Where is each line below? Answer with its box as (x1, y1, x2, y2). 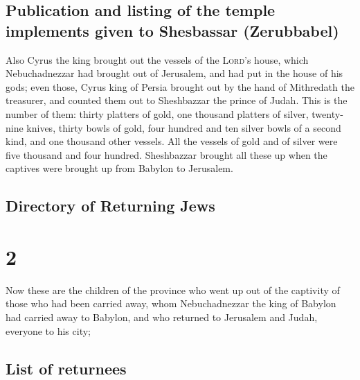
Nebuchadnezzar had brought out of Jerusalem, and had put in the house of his (6, 66, 343, 80)
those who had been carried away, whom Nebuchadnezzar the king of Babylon (6, 296, 336, 311)
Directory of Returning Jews (6, 195, 215, 216)
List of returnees (6, 357, 127, 379)
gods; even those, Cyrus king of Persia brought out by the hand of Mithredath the (6, 79, 354, 94)
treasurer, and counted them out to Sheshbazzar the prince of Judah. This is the (6, 93, 348, 107)
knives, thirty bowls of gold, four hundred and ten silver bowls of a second (26, 120, 341, 135)
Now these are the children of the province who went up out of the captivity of (6, 282, 340, 297)
